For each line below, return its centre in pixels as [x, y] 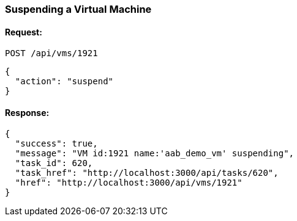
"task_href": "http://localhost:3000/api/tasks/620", [147, 173]
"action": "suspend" [64, 82]
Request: [24, 32]
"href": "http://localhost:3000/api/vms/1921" [129, 183]
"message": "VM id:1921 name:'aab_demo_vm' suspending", [155, 154]
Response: [27, 112]
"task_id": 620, [54, 163]
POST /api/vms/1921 [51, 53]
